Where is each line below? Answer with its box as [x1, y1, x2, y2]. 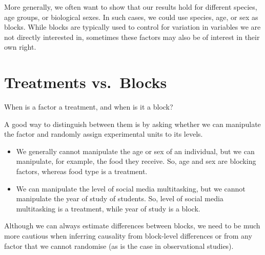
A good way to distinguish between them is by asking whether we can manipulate [4, 118, 261, 129]
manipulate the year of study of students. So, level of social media [16, 193, 223, 204]
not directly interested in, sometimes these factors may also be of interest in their [4, 31, 260, 42]
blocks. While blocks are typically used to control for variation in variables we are [4, 22, 261, 32]
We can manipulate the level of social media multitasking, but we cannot [16, 183, 246, 194]
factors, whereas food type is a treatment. [16, 166, 148, 177]
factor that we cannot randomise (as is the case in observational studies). [4, 240, 234, 251]
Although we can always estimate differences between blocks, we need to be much [4, 220, 260, 231]
